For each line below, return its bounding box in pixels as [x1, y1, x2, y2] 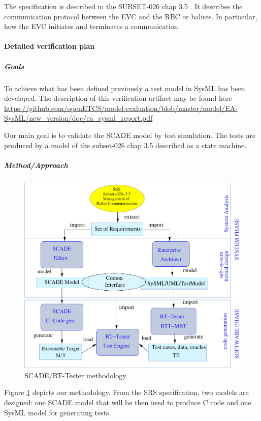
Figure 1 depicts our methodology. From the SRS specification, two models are [4, 387, 249, 398]
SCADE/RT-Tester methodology [24, 370, 126, 380]
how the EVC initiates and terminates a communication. [4, 21, 180, 32]
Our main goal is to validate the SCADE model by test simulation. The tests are [4, 129, 256, 140]
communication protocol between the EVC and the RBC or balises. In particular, [4, 11, 257, 21]
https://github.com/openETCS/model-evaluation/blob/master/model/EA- [4, 102, 238, 113]
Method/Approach [4, 159, 68, 170]
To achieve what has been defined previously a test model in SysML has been [4, 82, 245, 93]
